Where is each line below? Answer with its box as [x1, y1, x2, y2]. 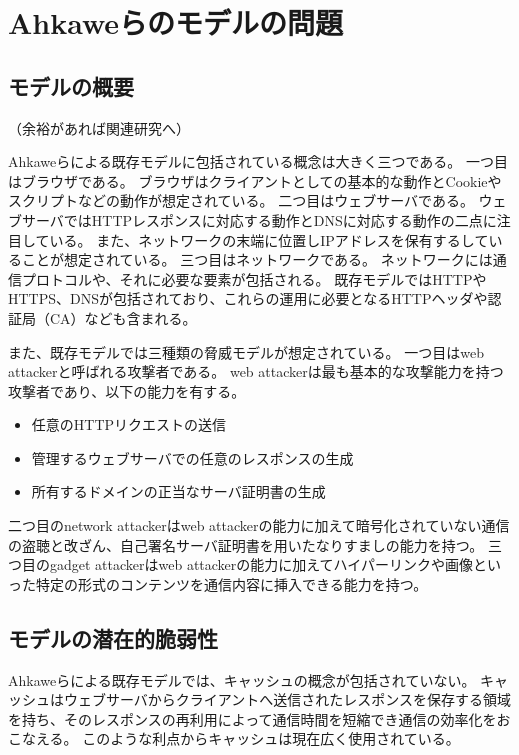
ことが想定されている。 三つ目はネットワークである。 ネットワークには [21, 249, 493, 270]
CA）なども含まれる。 [49, 307, 197, 328]
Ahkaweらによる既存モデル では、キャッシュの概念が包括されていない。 [8, 669, 476, 690]
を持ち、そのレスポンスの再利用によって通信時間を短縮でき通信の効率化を [8, 708, 497, 729]
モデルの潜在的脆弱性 [8, 622, 218, 653]
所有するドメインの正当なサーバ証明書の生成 [31, 481, 326, 502]
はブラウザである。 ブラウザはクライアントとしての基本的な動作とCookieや [8, 170, 502, 191]
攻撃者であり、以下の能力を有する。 [8, 380, 246, 401]
